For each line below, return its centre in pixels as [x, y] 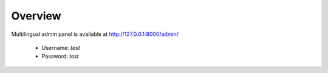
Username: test [61, 47]
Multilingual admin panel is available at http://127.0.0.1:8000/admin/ [95, 34]
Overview [36, 16]
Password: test [60, 56]
